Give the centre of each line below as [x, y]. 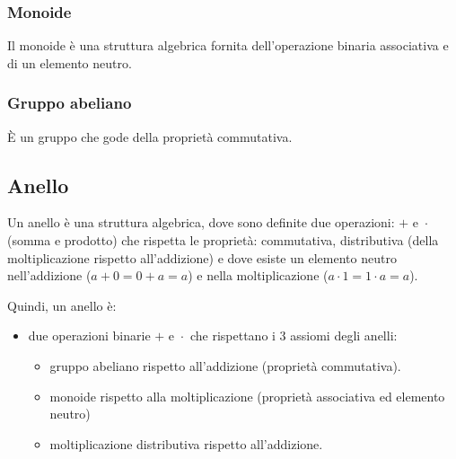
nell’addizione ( [49, 275]
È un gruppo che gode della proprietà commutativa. [150, 136]
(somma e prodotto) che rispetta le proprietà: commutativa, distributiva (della [223, 240]
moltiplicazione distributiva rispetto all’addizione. [186, 443]
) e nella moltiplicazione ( [258, 275]
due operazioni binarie [89, 335]
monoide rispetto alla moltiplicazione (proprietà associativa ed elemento [247, 396]
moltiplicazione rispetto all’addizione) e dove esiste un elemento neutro [202, 257]
